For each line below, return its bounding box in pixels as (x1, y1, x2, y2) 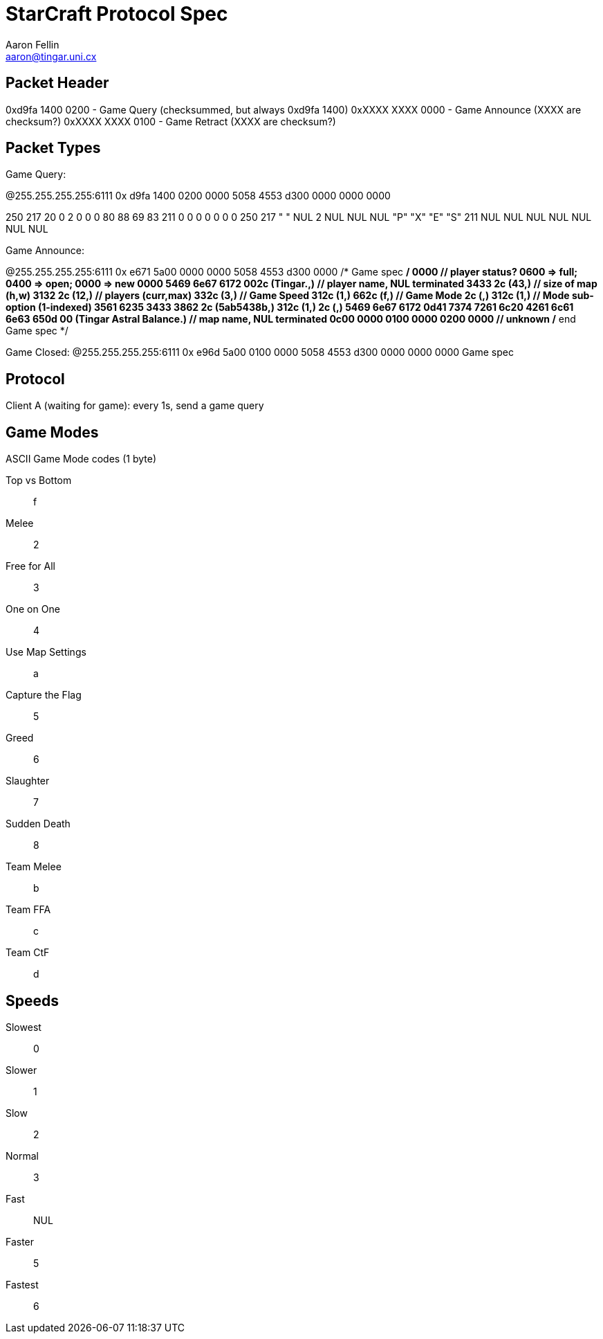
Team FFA (6, 904, 51, 916)
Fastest (6, 1278, 39, 1291)
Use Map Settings (6, 646, 86, 658)
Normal (6, 1149, 39, 1162)
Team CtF (6, 946, 50, 959)
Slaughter (6, 775, 50, 787)
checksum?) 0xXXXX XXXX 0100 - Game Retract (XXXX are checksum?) (6, 115, 336, 127)
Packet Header (6, 74, 109, 92)
